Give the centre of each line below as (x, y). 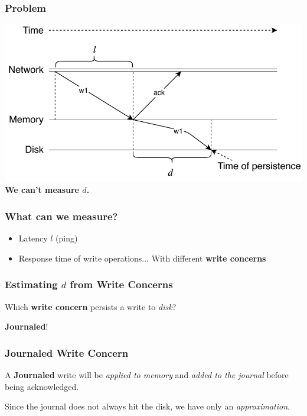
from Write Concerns (121, 284)
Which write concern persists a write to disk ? (91, 306)
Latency (33, 238)
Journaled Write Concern (67, 352)
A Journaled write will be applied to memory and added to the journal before (147, 374)
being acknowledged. (42, 386)
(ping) (67, 238)
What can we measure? (61, 216)
